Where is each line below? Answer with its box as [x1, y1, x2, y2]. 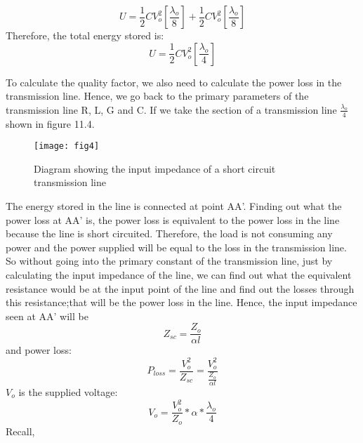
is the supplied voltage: [18, 385, 118, 399]
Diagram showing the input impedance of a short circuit [34, 161, 276, 176]
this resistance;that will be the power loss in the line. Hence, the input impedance [6, 295, 357, 310]
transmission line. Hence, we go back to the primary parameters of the [6, 88, 309, 103]
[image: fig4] [34, 141, 100, 152]
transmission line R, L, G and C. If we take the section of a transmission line [6, 102, 337, 117]
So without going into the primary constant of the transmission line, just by [6, 253, 333, 268]
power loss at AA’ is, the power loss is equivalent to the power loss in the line [6, 212, 340, 227]
